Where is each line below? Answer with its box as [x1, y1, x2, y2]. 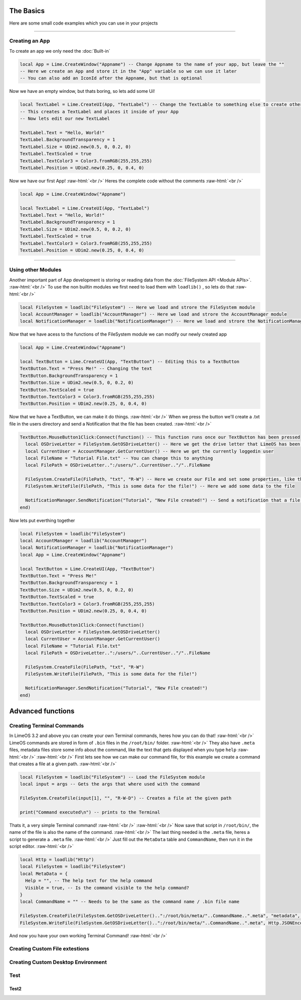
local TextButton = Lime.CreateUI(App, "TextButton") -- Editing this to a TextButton [20, 359, 240, 365]
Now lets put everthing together [9, 517, 75, 523]
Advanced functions [9, 707, 75, 715]
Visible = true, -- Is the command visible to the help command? [25, 885, 190, 891]
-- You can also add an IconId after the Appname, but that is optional [20, 75, 203, 81]
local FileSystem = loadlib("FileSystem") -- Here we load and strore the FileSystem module [20, 304, 255, 310]
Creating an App [9, 38, 50, 45]
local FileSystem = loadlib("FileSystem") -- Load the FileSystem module [20, 774, 205, 780]
